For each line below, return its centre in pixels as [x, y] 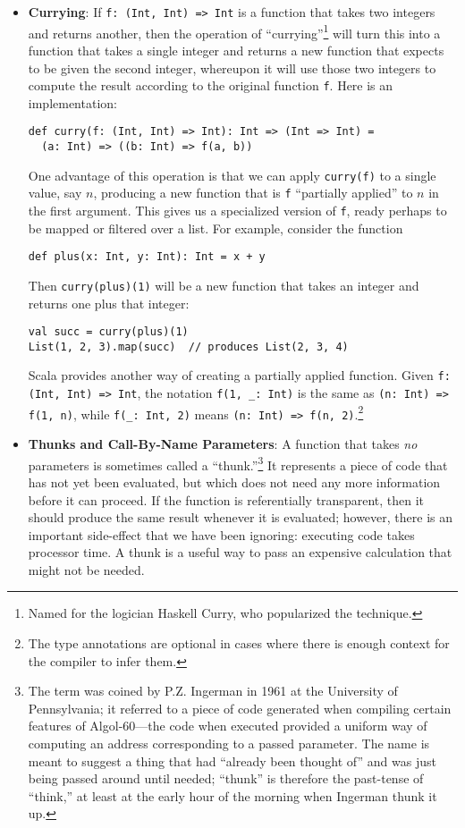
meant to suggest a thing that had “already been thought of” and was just [232, 760]
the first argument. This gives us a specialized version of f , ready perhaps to [237, 210]
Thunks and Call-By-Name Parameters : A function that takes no [223, 444]
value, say [55, 193]
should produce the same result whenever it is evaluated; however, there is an [241, 517]
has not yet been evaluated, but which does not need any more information [234, 482]
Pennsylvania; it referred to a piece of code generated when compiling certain [240, 708]
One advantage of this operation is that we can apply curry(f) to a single [232, 175]
